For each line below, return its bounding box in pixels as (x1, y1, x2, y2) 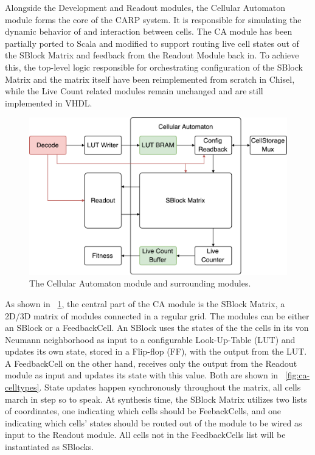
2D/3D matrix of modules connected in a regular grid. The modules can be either (5, 309, 310, 322)
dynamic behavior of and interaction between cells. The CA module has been (5, 25, 292, 38)
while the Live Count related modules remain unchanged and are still (5, 85, 263, 97)
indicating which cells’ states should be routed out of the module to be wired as (5, 416, 302, 429)
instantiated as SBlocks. (5, 440, 94, 453)
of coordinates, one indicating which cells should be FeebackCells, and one (5, 405, 281, 417)
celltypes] (5, 381, 40, 394)
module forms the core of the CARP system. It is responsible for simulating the (5, 13, 302, 26)
